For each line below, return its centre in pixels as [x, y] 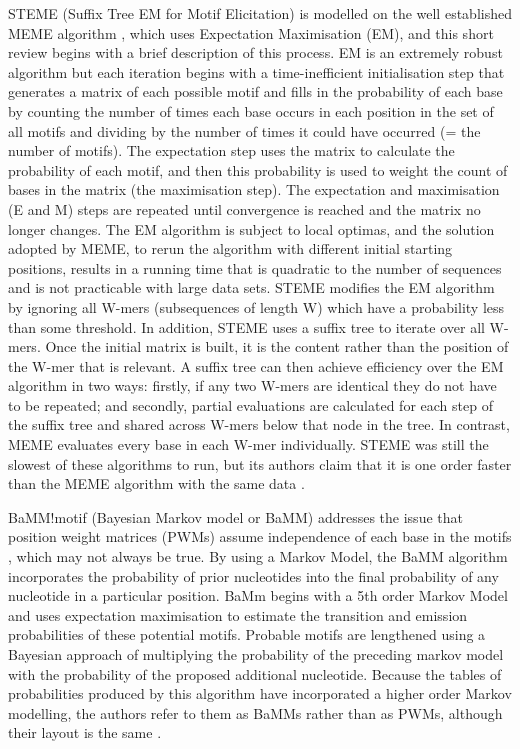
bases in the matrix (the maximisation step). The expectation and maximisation [254, 189]
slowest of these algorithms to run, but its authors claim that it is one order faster [260, 463]
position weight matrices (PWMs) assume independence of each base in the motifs [260, 536]
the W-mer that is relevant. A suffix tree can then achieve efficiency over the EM [256, 365]
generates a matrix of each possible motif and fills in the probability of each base [255, 91]
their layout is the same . [85, 732]
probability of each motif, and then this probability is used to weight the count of [258, 169]
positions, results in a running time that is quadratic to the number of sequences [255, 267]
